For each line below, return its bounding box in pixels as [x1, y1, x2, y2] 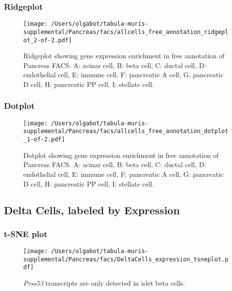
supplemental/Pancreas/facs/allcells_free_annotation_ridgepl [23, 28, 229, 35]
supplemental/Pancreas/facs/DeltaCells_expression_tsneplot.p [23, 256, 229, 263]
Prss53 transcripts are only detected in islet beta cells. [23, 278, 185, 288]
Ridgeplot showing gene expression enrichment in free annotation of [23, 51, 225, 61]
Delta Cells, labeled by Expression [4, 202, 180, 217]
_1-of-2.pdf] [23, 136, 65, 143]
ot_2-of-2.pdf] [23, 36, 72, 44]
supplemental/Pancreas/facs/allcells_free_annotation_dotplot [23, 128, 229, 135]
